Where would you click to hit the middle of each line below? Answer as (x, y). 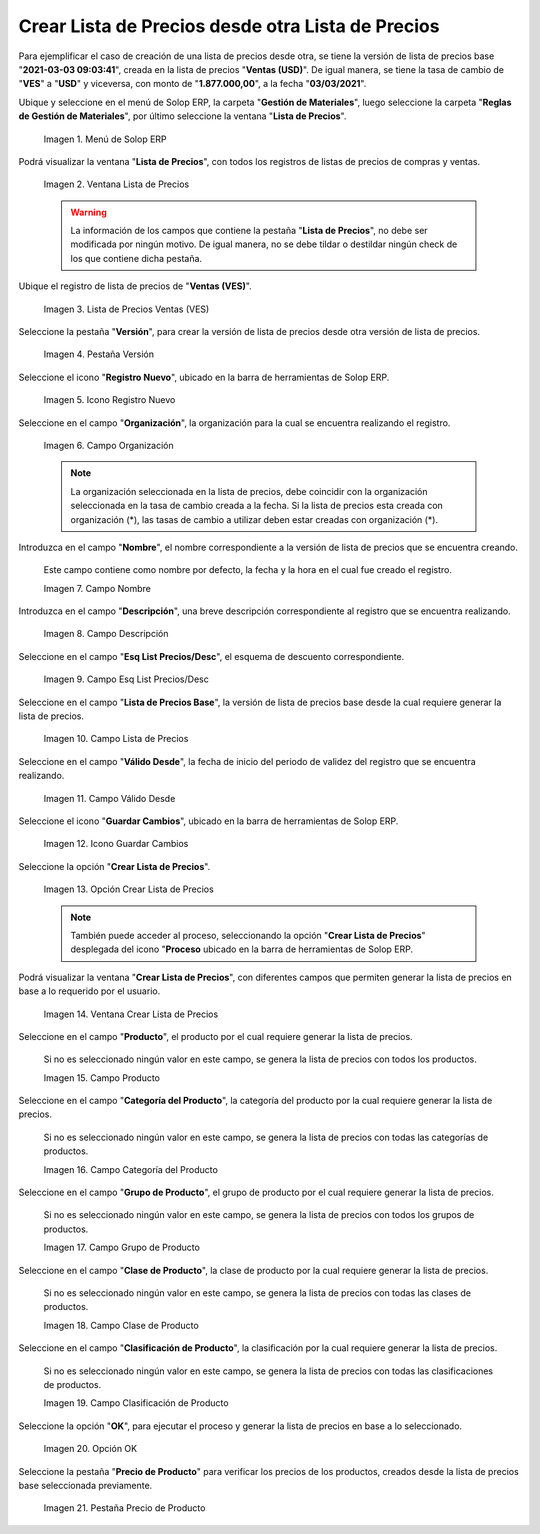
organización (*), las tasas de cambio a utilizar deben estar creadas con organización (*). (254, 519)
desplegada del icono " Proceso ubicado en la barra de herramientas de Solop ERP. (242, 949)
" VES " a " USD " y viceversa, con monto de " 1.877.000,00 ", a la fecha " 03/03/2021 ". (192, 84)
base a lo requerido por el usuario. (89, 991)
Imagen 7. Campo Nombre (97, 588)
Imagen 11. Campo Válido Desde (109, 798)
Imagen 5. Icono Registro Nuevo (109, 400)
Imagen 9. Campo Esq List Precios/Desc (126, 679)
